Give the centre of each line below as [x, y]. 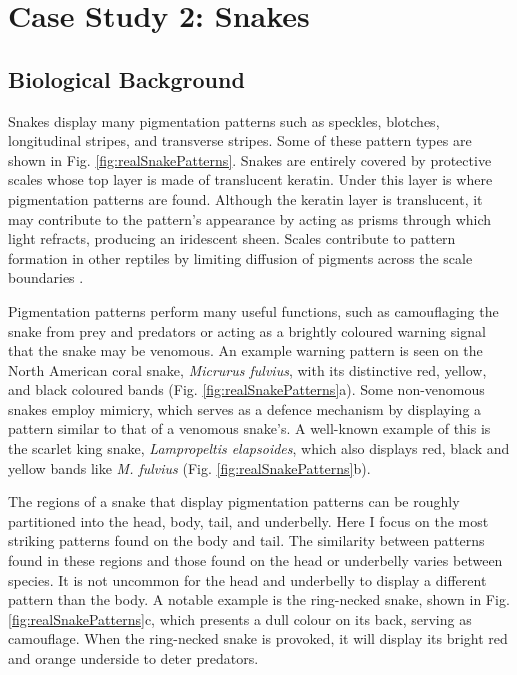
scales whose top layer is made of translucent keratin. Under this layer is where [250, 179]
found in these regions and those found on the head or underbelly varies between [255, 560]
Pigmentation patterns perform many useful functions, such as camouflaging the [253, 310]
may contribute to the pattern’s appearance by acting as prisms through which [250, 218]
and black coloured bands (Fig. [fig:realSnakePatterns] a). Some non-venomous [246, 389]
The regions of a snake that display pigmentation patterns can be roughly [234, 501]
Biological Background [126, 78]
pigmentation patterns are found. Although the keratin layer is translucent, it [245, 198]
